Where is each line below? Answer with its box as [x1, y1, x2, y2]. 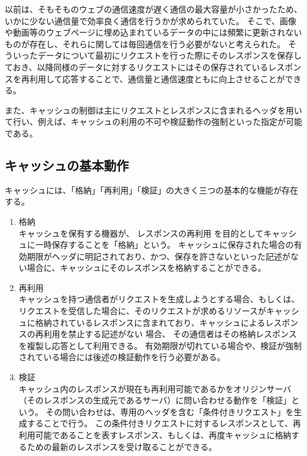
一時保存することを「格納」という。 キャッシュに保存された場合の [35, 238, 294, 251]
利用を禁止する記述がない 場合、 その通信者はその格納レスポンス [43, 328, 297, 340]
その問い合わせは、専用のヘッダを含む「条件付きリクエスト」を [45, 405, 294, 418]
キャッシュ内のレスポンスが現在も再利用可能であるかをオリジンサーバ [18, 382, 292, 394]
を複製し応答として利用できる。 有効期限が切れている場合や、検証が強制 [18, 339, 302, 351]
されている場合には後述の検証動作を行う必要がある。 [18, 351, 226, 363]
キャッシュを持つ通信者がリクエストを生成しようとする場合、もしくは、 [18, 293, 300, 305]
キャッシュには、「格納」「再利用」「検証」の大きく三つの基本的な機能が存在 [5, 183, 298, 196]
